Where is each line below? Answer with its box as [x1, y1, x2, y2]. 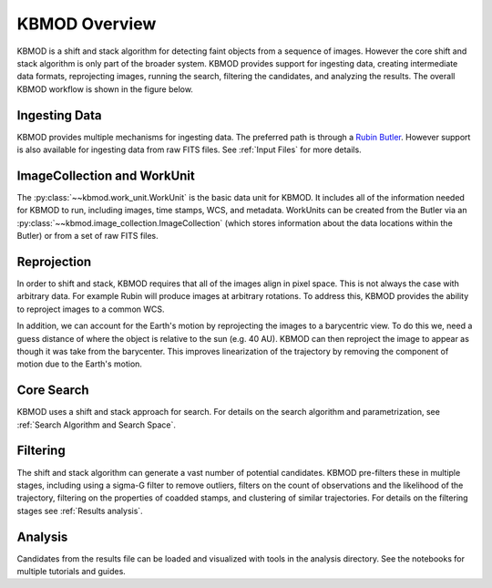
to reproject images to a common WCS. [16, 304, 165, 315]
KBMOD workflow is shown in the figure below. [16, 83, 193, 95]
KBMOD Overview [16, 14, 157, 34]
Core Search [16, 383, 90, 398]
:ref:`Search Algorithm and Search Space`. [16, 419, 177, 430]
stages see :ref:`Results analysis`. [16, 505, 143, 516]
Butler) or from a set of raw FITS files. [16, 231, 159, 242]
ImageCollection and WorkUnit [16, 168, 195, 183]
